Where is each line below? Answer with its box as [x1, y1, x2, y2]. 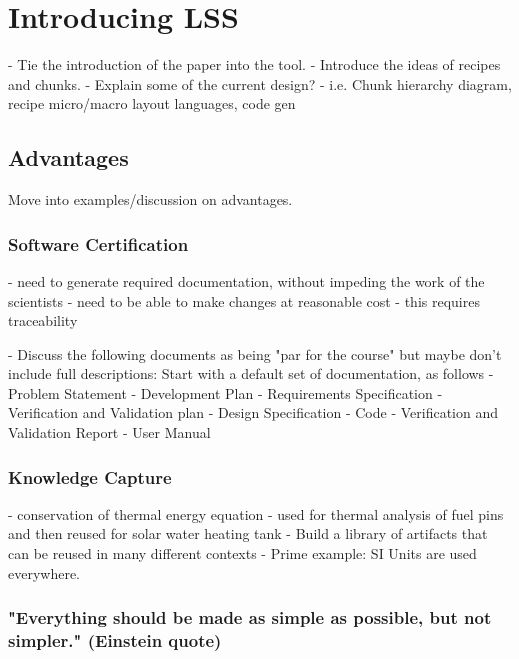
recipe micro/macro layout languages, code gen [8, 93, 296, 114]
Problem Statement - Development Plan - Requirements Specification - [8, 382, 443, 403]
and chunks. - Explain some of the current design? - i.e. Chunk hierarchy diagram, [8, 73, 512, 94]
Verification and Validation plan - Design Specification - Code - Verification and [8, 402, 499, 423]
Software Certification [8, 231, 189, 256]
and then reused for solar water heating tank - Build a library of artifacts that [8, 523, 488, 544]
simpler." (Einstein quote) [8, 628, 222, 653]
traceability [8, 310, 78, 331]
